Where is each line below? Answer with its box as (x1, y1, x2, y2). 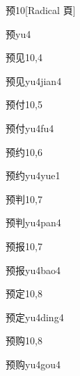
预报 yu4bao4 (6, 262, 61, 277)
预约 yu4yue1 (6, 168, 61, 183)
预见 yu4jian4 (6, 73, 62, 88)
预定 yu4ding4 (6, 309, 64, 324)
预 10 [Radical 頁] (6, 3, 76, 17)
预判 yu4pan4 (6, 215, 61, 230)
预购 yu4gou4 (6, 356, 61, 371)
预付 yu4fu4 (6, 120, 54, 135)
